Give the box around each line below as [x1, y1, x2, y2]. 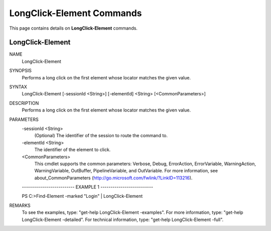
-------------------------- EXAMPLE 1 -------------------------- [22, 184, 153, 190]
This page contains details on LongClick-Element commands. [9, 25, 138, 31]
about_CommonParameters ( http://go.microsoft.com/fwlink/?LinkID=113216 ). [34, 175, 193, 181]
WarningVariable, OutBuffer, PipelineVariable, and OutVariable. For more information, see [34, 168, 218, 174]
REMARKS [9, 202, 31, 208]
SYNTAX [9, 84, 28, 90]
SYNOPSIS [9, 68, 32, 74]
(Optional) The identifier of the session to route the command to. [34, 133, 168, 139]
